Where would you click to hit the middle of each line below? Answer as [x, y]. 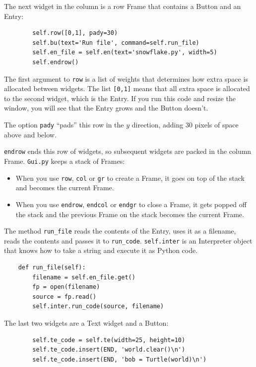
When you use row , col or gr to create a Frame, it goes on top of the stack [130, 178]
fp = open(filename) [66, 287]
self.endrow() [56, 62]
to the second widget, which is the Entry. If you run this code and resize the [120, 98]
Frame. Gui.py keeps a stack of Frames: [64, 161]
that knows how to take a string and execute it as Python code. [101, 250]
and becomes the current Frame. [65, 187]
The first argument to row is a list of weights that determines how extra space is [126, 78]
